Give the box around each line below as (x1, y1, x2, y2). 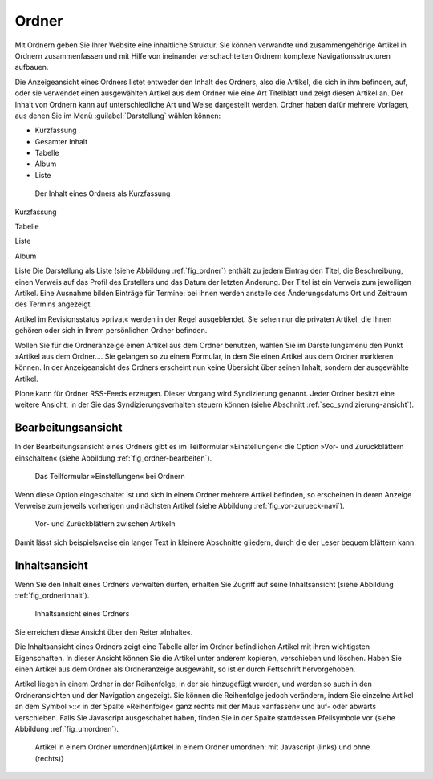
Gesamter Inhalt (34, 136, 88, 146)
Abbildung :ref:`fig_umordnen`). (14, 724, 119, 733)
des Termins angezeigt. (14, 299, 92, 309)
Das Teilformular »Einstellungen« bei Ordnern (34, 472, 186, 481)
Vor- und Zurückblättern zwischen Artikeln (34, 519, 176, 529)
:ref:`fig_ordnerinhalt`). (14, 590, 90, 601)
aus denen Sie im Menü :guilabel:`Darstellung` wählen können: (14, 111, 221, 120)
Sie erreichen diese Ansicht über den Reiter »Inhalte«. (14, 627, 193, 637)
